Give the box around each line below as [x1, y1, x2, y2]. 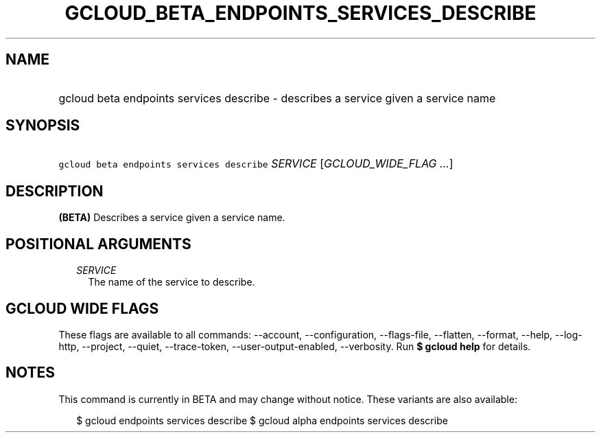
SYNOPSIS [5, 117, 80, 135]
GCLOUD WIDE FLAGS [5, 299, 159, 317]
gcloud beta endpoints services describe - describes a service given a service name [58, 91, 496, 105]
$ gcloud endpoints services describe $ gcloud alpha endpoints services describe [76, 414, 448, 426]
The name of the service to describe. [88, 276, 255, 288]
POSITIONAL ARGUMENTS [5, 235, 191, 253]
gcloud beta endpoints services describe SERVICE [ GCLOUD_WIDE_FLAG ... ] [58, 157, 453, 171]
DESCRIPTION [5, 182, 104, 200]
